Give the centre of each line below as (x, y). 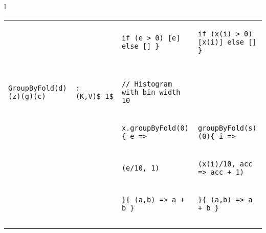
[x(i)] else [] (227, 42)
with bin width (151, 92)
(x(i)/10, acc (225, 164)
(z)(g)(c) (27, 96)
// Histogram (147, 84)
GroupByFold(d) (38, 88)
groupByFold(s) (227, 128)
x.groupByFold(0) (155, 128)
